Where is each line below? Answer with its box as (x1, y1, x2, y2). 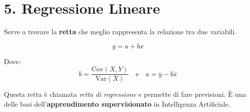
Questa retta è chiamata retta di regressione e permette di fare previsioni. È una (4, 89, 246, 99)
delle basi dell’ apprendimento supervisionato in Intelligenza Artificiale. (4, 98, 230, 109)
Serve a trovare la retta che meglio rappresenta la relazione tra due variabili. (4, 26, 237, 37)
